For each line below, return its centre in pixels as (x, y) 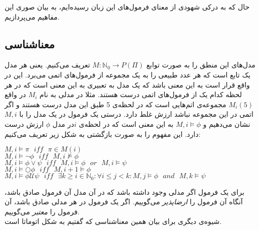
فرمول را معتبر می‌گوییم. (42, 211)
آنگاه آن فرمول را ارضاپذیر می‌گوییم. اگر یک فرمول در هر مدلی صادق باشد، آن (124, 202)
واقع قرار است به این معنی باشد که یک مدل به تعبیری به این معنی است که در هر (127, 84)
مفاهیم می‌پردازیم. (32, 16)
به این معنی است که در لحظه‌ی (126, 124)
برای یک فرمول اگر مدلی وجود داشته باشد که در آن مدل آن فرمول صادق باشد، (124, 191)
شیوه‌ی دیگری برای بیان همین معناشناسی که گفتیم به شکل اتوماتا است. (113, 221)
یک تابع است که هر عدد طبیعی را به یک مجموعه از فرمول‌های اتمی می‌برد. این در (127, 74)
